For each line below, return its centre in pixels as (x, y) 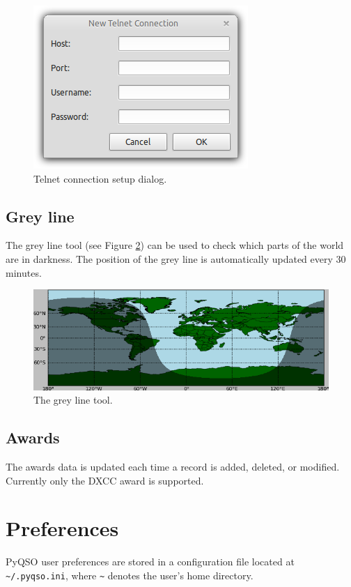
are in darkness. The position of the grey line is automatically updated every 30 (176, 258)
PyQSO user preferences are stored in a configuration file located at (150, 562)
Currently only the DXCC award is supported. (105, 480)
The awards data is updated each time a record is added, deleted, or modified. (173, 467)
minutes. (24, 272)
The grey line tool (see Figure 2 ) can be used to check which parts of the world (175, 245)
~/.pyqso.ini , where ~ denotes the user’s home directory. (130, 575)
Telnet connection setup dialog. (100, 178)
